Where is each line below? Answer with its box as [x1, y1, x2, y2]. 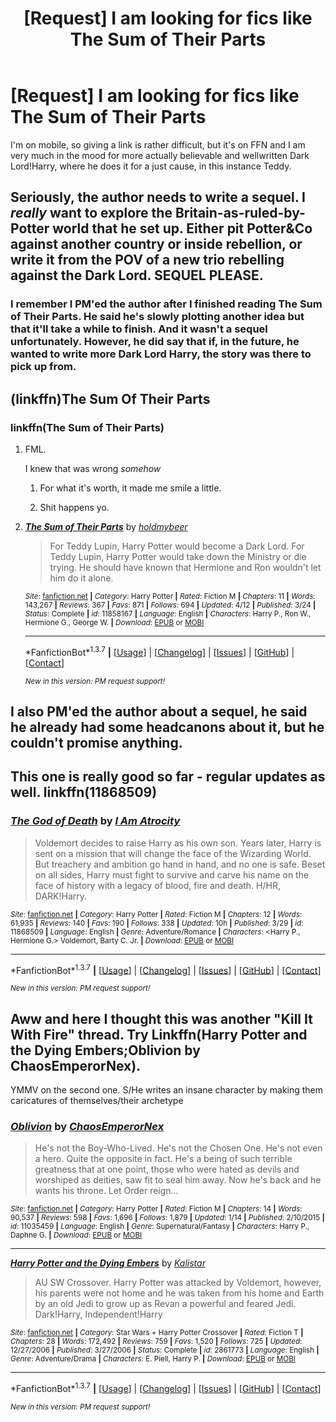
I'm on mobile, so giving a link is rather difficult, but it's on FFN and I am [10, 138, 306, 151]
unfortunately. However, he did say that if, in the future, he [10, 335, 300, 349]
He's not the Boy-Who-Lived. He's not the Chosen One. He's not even [34, 1142, 323, 1154]
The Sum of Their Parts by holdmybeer [24, 520, 188, 532]
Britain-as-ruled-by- [174, 205, 306, 222]
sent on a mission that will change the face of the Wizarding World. [34, 847, 312, 859]
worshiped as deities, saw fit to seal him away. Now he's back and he [34, 1174, 322, 1186]
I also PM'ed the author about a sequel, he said [10, 703, 308, 720]
